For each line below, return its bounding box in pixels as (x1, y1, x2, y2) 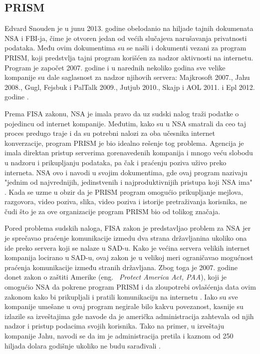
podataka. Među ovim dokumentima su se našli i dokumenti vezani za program (4, 42, 247, 53)
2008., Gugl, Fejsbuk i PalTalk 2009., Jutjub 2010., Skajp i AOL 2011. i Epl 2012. (4, 81, 255, 92)
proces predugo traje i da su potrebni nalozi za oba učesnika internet (4, 128, 216, 138)
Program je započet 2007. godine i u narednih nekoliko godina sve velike (4, 62, 226, 72)
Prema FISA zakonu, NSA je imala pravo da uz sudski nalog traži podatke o (4, 108, 239, 118)
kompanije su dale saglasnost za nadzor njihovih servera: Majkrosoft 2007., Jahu (4, 72, 250, 82)
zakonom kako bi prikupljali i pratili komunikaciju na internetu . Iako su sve (4, 291, 238, 302)
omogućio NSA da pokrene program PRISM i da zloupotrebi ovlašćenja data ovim (4, 282, 256, 292)
